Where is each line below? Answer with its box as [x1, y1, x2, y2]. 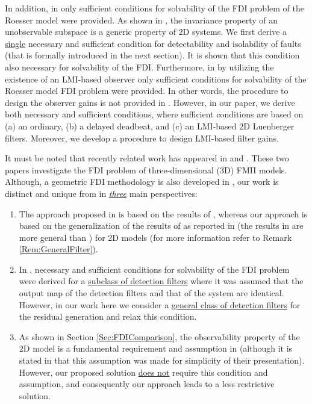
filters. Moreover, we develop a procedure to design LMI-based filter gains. [5, 131, 279, 144]
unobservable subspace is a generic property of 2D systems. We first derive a [5, 25, 287, 38]
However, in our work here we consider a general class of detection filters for [19, 298, 301, 311]
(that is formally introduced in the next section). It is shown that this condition [5, 49, 300, 61]
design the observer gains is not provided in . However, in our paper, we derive [5, 96, 295, 108]
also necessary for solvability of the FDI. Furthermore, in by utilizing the [5, 60, 274, 73]
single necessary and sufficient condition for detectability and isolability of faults [5, 37, 301, 49]
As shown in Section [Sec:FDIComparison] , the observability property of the [19, 330, 300, 343]
